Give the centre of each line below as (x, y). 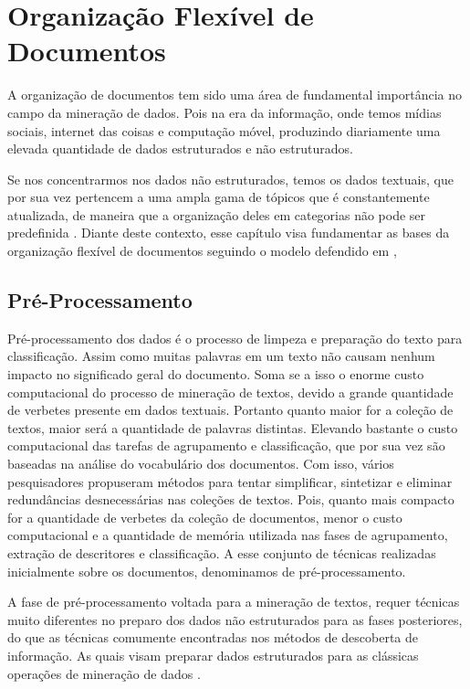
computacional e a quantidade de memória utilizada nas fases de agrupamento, (228, 535)
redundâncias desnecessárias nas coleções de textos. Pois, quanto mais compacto (231, 499)
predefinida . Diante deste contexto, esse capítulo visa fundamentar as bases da (229, 233)
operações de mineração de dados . (104, 673)
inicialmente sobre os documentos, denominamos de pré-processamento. (207, 571)
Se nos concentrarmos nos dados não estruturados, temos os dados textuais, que (230, 179)
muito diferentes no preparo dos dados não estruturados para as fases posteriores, (235, 619)
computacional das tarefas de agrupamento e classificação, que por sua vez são (226, 445)
